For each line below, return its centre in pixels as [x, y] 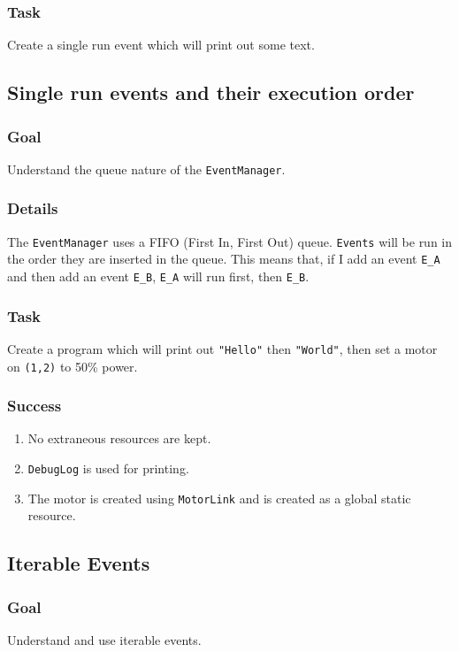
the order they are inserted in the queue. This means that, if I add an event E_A [224, 259]
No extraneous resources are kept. [119, 438]
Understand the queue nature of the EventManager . [146, 169]
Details [33, 208]
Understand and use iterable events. [104, 639]
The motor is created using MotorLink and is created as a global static [219, 498]
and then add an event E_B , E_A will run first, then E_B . [158, 276]
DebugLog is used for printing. [108, 468]
